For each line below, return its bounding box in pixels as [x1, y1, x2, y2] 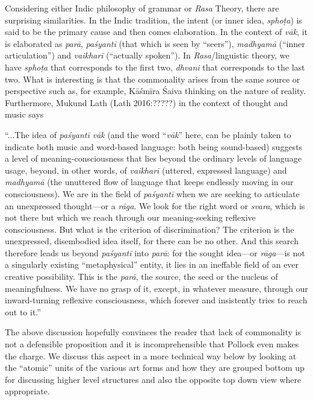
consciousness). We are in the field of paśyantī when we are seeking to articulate [5, 187, 300, 200]
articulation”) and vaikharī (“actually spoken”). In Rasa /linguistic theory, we [5, 49, 290, 62]
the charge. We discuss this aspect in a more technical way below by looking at [5, 349, 297, 362]
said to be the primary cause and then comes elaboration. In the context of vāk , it [5, 25, 308, 38]
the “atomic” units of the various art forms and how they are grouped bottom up [5, 361, 305, 374]
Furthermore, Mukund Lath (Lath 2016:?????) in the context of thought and [5, 96, 288, 109]
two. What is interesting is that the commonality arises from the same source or [5, 72, 300, 85]
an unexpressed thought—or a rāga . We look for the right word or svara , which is [5, 199, 305, 212]
